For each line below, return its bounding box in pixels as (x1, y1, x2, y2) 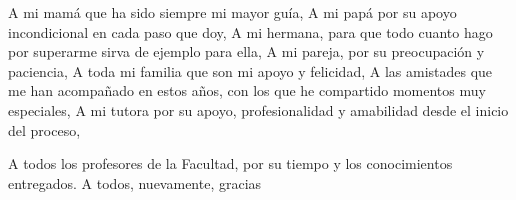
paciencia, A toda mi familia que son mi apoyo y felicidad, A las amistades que (8, 60, 493, 81)
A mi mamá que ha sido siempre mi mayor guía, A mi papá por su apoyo (8, 2, 457, 22)
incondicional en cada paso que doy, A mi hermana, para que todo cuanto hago (8, 21, 493, 42)
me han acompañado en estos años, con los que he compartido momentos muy (8, 80, 486, 101)
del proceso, (8, 119, 81, 140)
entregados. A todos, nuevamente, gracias (8, 172, 262, 193)
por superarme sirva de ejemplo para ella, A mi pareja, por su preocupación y (8, 41, 485, 62)
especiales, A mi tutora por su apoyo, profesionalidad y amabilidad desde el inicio (8, 99, 509, 120)
